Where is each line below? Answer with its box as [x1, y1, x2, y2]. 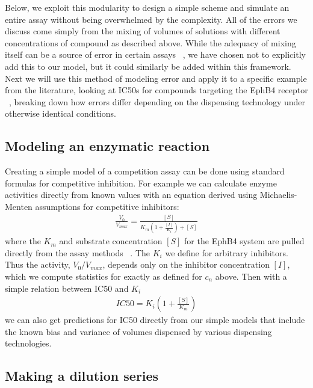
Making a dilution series [5, 366, 159, 385]
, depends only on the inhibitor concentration [102, 258, 270, 271]
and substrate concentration [59, 235, 163, 247]
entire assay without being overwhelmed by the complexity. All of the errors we [5, 13, 297, 25]
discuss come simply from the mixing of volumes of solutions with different [5, 25, 280, 37]
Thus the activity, [5, 258, 70, 271]
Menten [5, 200, 33, 212]
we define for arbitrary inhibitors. [165, 246, 288, 259]
